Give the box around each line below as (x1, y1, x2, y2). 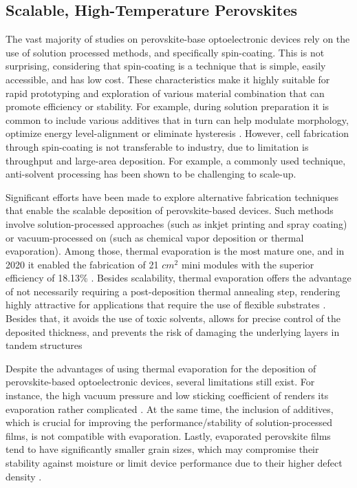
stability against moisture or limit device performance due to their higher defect (6, 456, 343, 470)
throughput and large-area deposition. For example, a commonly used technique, (6, 153, 346, 167)
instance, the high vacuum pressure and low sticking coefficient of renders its (6, 388, 329, 403)
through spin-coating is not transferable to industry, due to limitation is (6, 139, 309, 153)
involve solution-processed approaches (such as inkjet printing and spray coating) (6, 216, 347, 231)
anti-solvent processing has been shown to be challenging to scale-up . (6, 167, 296, 181)
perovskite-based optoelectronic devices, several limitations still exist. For (6, 374, 315, 389)
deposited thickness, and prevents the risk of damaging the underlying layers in (6, 324, 340, 339)
